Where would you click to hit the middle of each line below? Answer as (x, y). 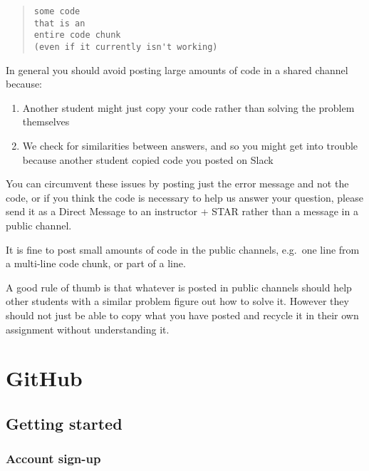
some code (57, 11)
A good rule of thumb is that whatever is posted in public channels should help (179, 287)
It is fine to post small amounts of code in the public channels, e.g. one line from (183, 249)
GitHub (44, 378)
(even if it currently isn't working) (126, 47)
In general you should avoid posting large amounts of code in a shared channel (177, 69)
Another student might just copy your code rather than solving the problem (188, 107)
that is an (59, 23)
